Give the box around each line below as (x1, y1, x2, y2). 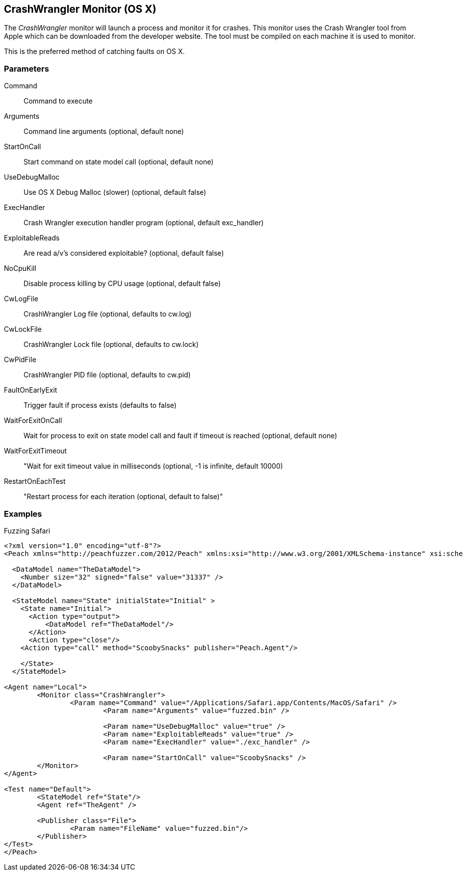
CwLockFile (4, 325, 42, 334)
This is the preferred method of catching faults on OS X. (4, 47, 185, 56)
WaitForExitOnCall (4, 416, 62, 425)
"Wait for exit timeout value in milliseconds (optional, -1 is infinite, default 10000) (24, 462, 283, 471)
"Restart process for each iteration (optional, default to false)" (24, 492, 223, 501)
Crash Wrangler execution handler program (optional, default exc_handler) (24, 218, 264, 227)
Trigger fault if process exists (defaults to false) (24, 401, 177, 410)
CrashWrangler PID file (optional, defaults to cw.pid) (24, 371, 191, 379)
